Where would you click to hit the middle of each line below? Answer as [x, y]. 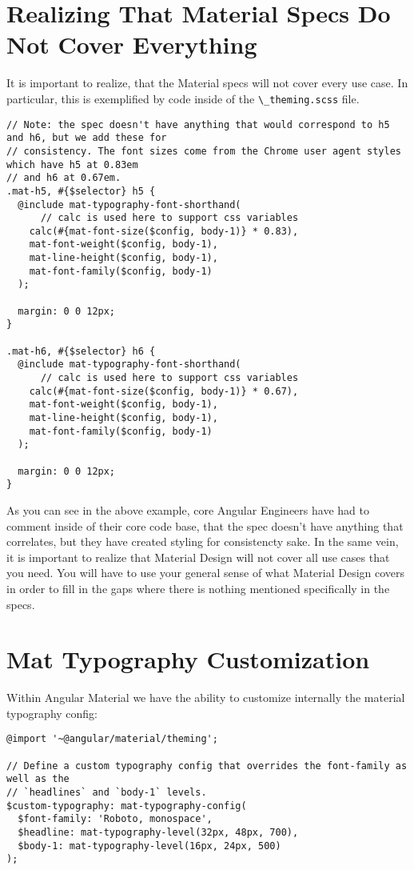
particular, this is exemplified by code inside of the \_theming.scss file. [183, 98]
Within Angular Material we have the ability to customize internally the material [206, 698]
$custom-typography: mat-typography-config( [127, 806]
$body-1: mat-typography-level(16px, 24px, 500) [149, 846]
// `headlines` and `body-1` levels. [107, 793]
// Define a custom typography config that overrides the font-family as [207, 766]
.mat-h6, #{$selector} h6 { [81, 351]
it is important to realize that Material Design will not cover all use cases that [198, 557]
